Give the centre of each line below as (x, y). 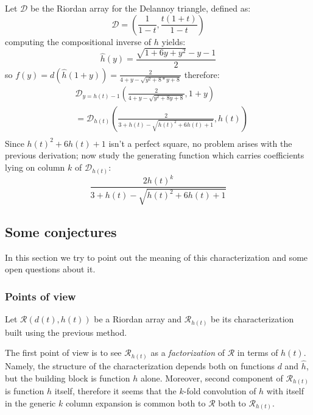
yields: (174, 41)
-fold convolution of (220, 391)
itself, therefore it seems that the (115, 391)
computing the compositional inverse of (78, 41)
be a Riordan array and (138, 319)
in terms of (258, 353)
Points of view (40, 296)
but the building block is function (68, 378)
